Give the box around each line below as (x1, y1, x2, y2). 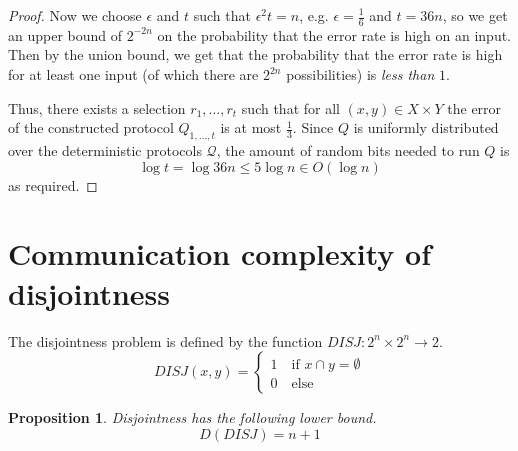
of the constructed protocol (8, 117, 174, 138)
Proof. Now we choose (8, 5, 142, 25)
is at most (220, 117, 282, 138)
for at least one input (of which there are (8, 64, 259, 85)
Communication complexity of (8, 233, 431, 274)
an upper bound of (8, 24, 123, 45)
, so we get (442, 5, 508, 25)
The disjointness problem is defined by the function (8, 330, 323, 351)
